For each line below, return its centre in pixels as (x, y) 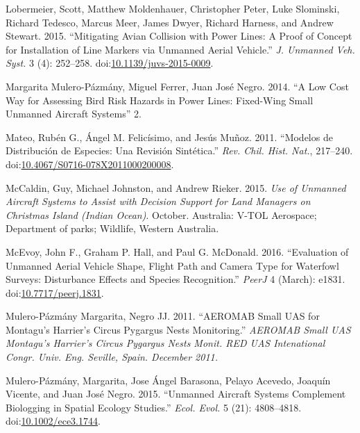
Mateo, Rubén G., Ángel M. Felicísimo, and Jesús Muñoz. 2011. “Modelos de (169, 137)
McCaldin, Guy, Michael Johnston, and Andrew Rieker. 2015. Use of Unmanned (176, 187)
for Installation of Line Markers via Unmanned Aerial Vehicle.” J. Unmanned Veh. (180, 49)
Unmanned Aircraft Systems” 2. (74, 114)
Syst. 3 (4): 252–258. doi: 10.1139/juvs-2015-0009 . (110, 63)
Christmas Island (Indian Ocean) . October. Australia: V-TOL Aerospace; (161, 214)
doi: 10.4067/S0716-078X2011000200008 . (90, 164)
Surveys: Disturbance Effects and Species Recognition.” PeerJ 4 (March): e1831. (175, 279)
